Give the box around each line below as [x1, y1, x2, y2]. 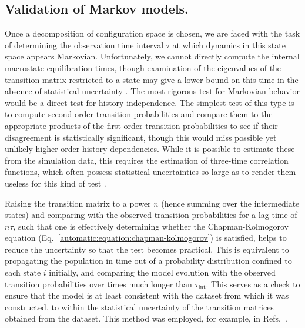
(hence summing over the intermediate [161, 197, 300, 209]
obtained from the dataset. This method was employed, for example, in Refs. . [5, 312, 287, 324]
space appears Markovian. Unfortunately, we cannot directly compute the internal [5, 50, 300, 62]
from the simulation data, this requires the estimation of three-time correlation [5, 154, 289, 166]
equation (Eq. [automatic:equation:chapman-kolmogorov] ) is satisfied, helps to [5, 231, 287, 244]
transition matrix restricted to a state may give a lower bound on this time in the [5, 73, 299, 85]
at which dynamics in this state [172, 38, 286, 51]
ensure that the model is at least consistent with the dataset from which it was [5, 289, 289, 302]
